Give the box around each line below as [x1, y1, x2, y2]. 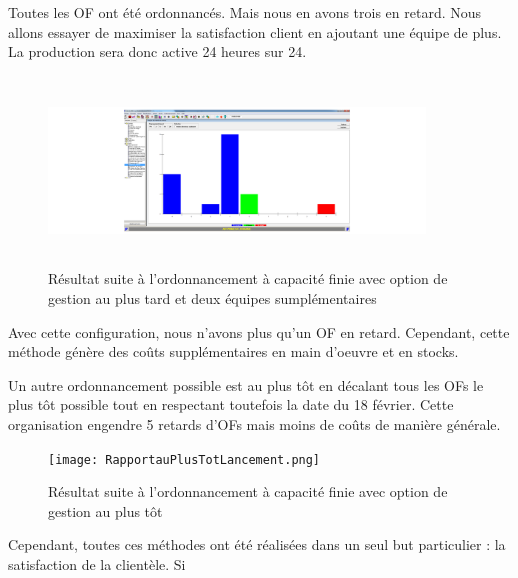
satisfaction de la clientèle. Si [8, 553, 186, 574]
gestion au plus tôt [48, 500, 163, 521]
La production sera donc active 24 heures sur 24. [8, 41, 307, 62]
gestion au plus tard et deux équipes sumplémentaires [48, 287, 377, 308]
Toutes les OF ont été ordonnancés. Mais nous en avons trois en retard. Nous [8, 2, 482, 22]
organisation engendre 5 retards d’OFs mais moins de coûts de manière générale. [8, 413, 501, 434]
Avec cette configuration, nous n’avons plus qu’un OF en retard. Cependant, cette [8, 321, 510, 342]
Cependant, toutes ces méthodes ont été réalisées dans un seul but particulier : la [8, 534, 506, 555]
